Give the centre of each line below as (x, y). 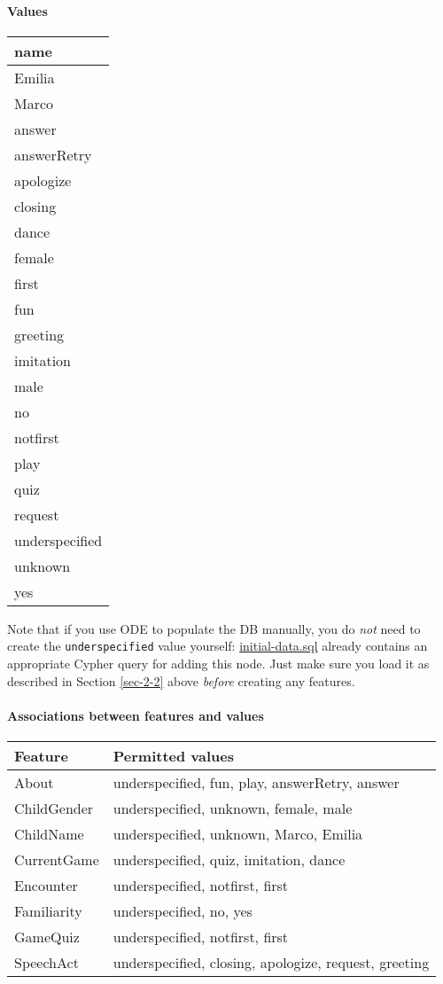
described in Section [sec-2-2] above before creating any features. (181, 680)
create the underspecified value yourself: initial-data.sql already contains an (218, 646)
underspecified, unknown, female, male (233, 808)
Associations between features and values (136, 715)
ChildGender (54, 808)
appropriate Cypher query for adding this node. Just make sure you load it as (218, 664)
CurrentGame (57, 860)
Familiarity (48, 911)
